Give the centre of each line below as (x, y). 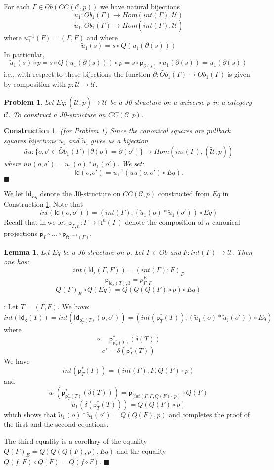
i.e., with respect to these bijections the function (77, 74)
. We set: (131, 163)
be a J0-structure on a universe (157, 101)
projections (21, 233)
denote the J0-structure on (80, 194)
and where (102, 37)
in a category (232, 101)
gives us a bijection (119, 140)
